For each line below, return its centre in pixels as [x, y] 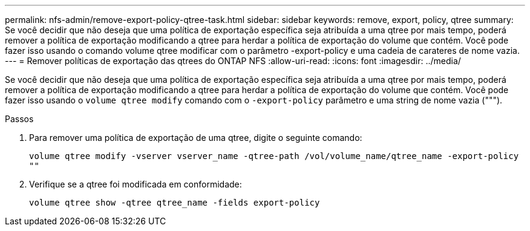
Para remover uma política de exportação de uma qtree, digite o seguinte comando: [196, 138]
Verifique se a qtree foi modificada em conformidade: [136, 184]
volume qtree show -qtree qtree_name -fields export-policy [175, 203]
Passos [19, 119]
